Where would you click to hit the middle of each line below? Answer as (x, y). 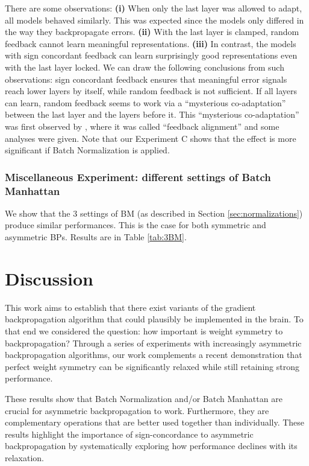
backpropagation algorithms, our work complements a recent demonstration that (154, 355)
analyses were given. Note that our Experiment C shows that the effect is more (151, 138)
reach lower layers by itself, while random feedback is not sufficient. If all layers (151, 91)
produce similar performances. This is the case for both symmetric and (136, 225)
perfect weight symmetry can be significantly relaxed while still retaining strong (152, 366)
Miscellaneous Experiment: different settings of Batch (138, 177)
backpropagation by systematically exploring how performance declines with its (151, 446)
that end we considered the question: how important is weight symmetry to (144, 330)
